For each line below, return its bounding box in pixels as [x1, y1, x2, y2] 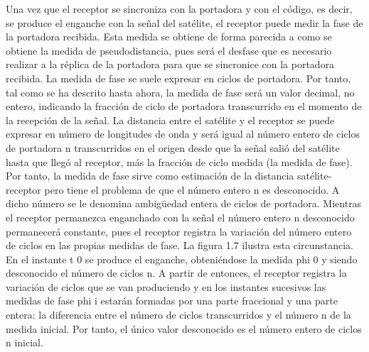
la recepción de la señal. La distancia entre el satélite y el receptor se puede [6, 112, 335, 127]
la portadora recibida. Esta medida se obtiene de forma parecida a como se [6, 29, 332, 44]
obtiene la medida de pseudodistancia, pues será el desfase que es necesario [6, 43, 332, 57]
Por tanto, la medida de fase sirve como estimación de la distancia [6, 168, 294, 183]
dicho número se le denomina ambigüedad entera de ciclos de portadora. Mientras [6, 196, 362, 211]
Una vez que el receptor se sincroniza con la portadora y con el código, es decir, [6, 1, 353, 16]
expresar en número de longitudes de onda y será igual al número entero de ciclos [6, 126, 360, 141]
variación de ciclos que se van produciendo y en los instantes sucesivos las [6, 279, 326, 294]
